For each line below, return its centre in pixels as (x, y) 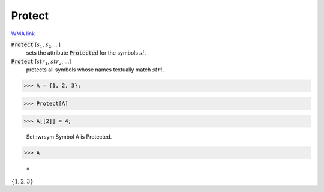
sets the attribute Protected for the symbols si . (86, 53)
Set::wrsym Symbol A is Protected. (69, 137)
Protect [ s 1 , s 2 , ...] (36, 45)
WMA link (23, 34)
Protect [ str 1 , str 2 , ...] (41, 62)
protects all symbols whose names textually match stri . (95, 70)
